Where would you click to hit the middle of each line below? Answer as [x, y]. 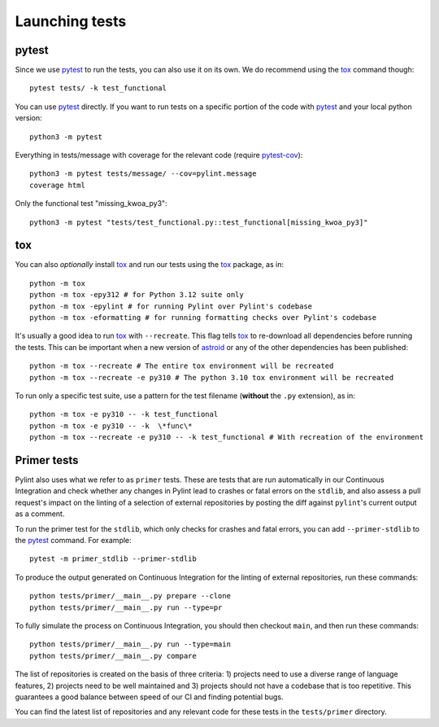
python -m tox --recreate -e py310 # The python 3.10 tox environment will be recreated [212, 377]
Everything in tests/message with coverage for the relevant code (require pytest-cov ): [159, 155]
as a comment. [40, 514]
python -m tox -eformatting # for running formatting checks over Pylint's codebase [203, 318]
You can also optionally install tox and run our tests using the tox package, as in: [150, 265]
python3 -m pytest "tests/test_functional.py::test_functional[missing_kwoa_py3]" [199, 222]
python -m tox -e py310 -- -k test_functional [124, 414]
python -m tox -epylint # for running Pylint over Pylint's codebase [171, 306]
